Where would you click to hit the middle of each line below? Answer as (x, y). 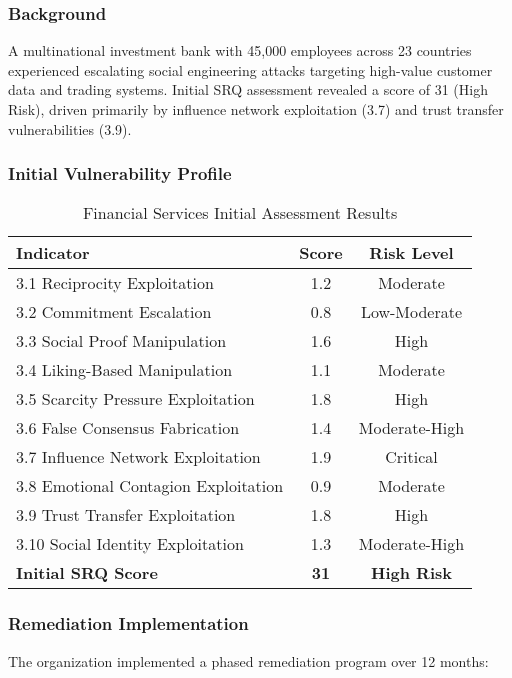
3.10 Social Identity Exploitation (130, 544)
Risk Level (411, 253)
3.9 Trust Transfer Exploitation (126, 515)
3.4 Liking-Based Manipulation (124, 370)
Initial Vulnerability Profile (120, 173)
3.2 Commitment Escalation (114, 312)
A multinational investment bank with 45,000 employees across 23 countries (240, 50)
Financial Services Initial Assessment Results (240, 213)
